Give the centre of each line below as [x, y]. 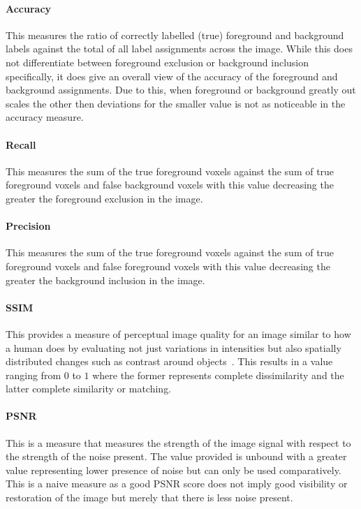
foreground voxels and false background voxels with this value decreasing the [170, 185]
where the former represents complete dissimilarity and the [218, 375]
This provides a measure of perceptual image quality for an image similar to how [178, 333]
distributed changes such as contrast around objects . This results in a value [169, 361]
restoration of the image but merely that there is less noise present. [149, 497]
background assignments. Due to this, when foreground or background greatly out [181, 90]
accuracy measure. [45, 117]
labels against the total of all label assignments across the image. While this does [179, 49]
